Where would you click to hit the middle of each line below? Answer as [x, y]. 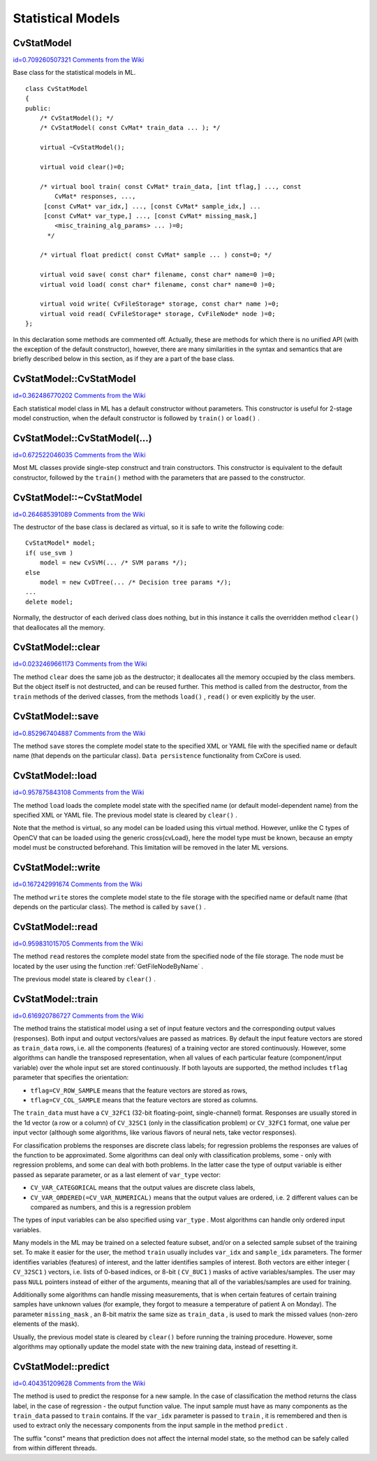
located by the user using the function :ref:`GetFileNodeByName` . [108, 966]
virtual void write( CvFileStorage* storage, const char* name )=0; [159, 304]
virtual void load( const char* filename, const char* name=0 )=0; [157, 284]
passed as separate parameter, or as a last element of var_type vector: [117, 1174]
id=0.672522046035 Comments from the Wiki [79, 455]
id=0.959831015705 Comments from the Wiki [78, 943]
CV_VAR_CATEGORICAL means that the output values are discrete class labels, [143, 1188]
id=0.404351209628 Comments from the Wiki [79, 1383]
